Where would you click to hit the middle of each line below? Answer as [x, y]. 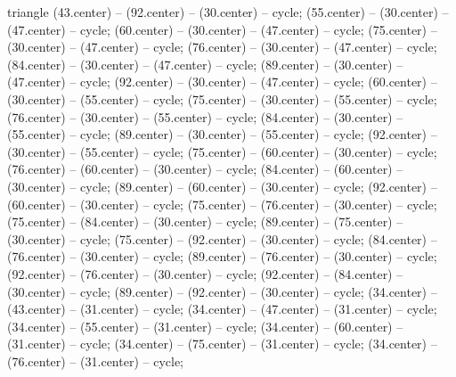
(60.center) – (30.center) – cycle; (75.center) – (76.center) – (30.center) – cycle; [222, 204]
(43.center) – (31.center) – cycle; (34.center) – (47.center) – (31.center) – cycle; [222, 309]
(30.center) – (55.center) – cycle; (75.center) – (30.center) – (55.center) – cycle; [222, 98]
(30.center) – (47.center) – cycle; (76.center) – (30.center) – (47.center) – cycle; [222, 47]
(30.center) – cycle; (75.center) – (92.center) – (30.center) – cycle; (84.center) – [222, 238]
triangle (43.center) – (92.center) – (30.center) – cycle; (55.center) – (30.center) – [228, 12]
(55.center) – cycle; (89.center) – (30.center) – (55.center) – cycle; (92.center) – [222, 134]
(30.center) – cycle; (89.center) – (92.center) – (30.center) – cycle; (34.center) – [222, 291]
